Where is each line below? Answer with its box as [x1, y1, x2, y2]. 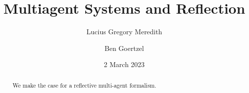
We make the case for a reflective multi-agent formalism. [12, 81, 157, 89]
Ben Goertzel [104, 43, 144, 53]
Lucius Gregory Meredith [86, 26, 162, 37]
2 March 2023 [104, 59, 145, 70]
